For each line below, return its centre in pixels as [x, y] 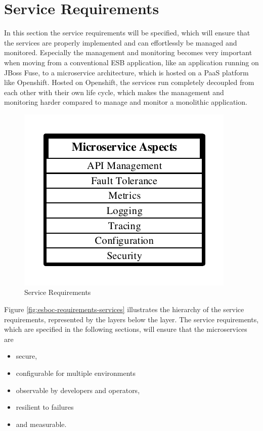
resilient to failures [45, 407]
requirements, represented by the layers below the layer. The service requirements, [131, 319]
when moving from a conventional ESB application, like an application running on [131, 62]
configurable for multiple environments [76, 373]
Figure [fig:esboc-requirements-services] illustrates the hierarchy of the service [124, 309]
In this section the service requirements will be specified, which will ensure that [127, 33]
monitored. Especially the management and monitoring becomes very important [128, 52]
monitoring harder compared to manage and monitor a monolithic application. [126, 102]
